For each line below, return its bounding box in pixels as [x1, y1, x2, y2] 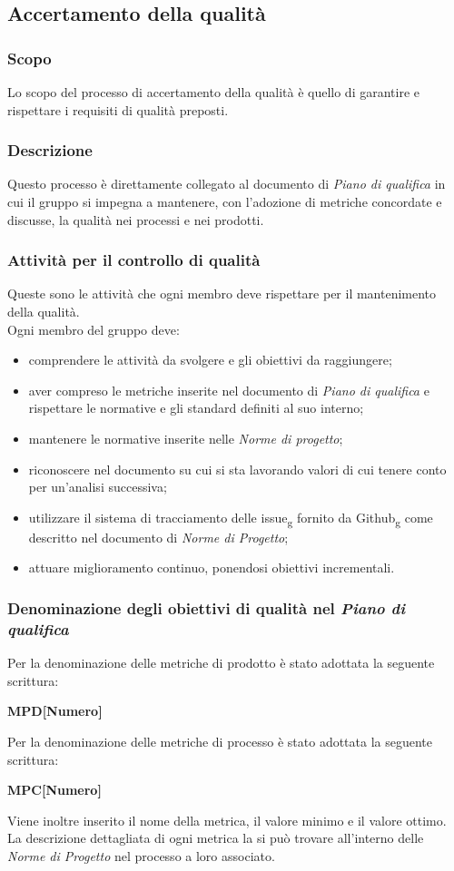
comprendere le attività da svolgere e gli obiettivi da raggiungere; [28, 350, 392, 369]
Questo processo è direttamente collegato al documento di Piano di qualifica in [7, 174, 446, 193]
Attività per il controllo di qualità [7, 249, 261, 271]
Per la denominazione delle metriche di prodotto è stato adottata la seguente [7, 653, 435, 672]
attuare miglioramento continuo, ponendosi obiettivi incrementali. [28, 558, 395, 577]
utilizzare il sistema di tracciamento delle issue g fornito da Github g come [28, 507, 433, 529]
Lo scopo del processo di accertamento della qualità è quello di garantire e [7, 83, 419, 101]
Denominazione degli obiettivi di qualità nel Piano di [7, 596, 405, 619]
